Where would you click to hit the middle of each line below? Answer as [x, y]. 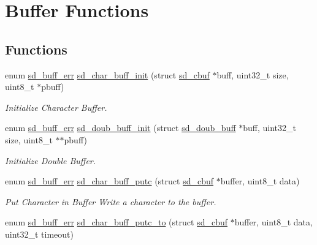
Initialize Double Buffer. [51, 160]
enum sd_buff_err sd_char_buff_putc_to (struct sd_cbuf [116, 222]
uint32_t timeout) [40, 234]
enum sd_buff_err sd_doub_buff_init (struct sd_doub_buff [120, 128]
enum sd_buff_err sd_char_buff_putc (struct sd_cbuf [109, 181]
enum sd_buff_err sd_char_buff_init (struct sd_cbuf [107, 74]
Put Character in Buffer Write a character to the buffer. [111, 201]
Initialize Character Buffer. [56, 107]
